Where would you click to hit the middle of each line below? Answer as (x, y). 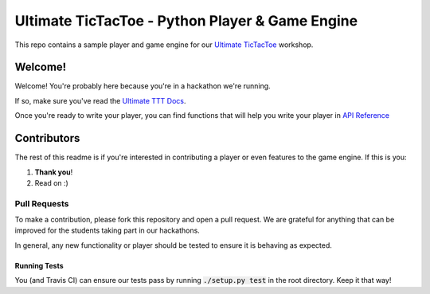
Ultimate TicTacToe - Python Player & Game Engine (186, 21)
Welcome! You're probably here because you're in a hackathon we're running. (143, 86)
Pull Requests (42, 203)
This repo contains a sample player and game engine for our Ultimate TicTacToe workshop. (164, 45)
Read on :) (52, 182)
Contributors (47, 138)
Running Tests (39, 265)
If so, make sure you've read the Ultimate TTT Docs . (100, 100)
